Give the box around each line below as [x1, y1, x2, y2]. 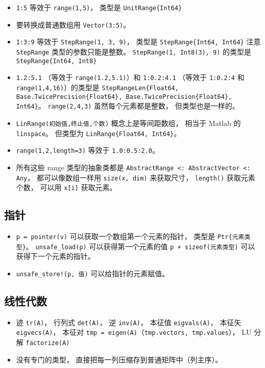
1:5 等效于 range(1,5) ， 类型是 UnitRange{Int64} [16, 2, 182, 12]
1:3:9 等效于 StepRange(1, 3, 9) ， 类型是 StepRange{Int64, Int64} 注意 [16, 36, 261, 47]
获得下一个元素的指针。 [16, 251, 95, 261]
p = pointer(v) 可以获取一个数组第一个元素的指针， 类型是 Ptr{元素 [16, 231, 245, 242]
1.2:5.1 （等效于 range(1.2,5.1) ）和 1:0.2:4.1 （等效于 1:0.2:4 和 [16, 72, 245, 83]
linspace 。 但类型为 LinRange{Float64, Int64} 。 [16, 127, 181, 138]
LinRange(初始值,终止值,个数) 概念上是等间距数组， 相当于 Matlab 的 [16, 117, 241, 128]
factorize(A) [26, 339, 70, 347]
